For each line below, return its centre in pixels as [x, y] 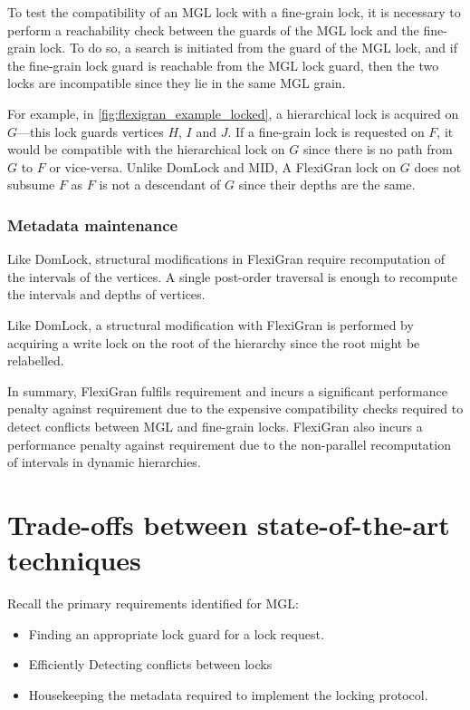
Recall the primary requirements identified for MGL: [153, 603]
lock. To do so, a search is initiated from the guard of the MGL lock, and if [248, 48]
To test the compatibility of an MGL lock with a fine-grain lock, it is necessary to [234, 12]
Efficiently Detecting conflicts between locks [150, 664]
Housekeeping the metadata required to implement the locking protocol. [228, 694]
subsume [31, 185]
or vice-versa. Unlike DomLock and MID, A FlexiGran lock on [223, 166]
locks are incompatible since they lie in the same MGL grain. [177, 83]
